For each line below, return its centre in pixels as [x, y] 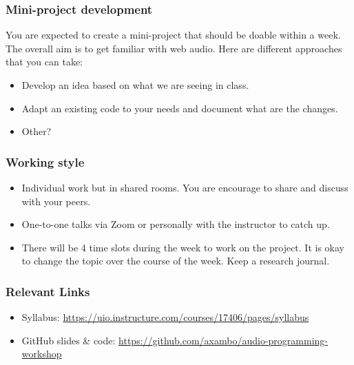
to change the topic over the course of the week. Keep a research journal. [176, 261]
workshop [42, 354]
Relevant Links [48, 291]
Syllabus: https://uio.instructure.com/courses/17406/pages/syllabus [165, 317]
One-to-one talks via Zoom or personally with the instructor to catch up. [176, 224]
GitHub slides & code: [69, 340]
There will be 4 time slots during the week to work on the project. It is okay [183, 247]
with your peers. [56, 201]
